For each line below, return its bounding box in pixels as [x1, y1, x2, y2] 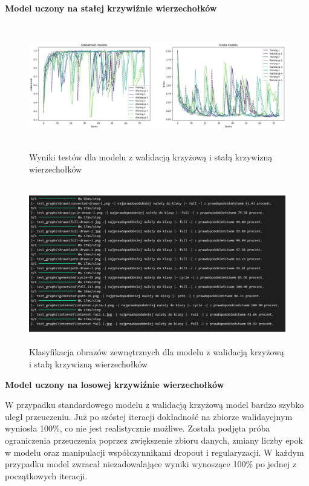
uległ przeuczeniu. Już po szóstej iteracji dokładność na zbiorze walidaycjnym [5, 410, 293, 422]
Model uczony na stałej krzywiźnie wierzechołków [5, 2, 217, 14]
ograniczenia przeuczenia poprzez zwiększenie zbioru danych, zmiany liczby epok [5, 433, 303, 446]
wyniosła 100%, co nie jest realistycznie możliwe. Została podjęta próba [5, 422, 270, 435]
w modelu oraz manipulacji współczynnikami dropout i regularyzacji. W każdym [5, 445, 304, 458]
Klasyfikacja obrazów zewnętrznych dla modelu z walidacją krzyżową [29, 346, 284, 358]
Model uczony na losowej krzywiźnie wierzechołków [5, 378, 224, 390]
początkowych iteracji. [5, 469, 88, 482]
